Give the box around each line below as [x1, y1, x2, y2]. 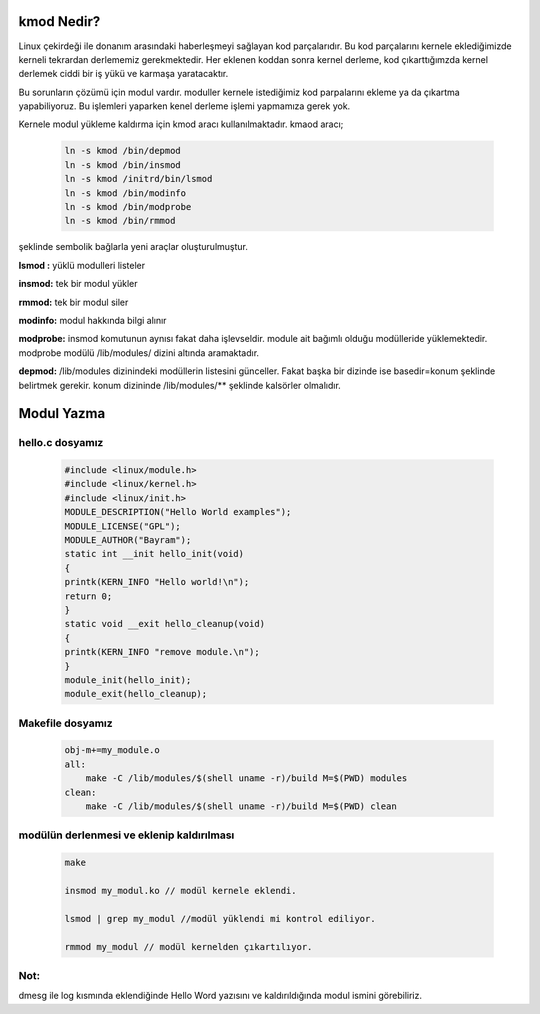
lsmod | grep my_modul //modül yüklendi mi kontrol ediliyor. [64, 913, 376, 924]
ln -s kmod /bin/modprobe [64, 201, 192, 213]
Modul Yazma [18, 405, 106, 422]
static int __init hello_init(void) [64, 548, 245, 560]
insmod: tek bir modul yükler [18, 278, 139, 290]
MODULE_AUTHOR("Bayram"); [64, 535, 192, 546]
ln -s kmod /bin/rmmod [64, 215, 176, 227]
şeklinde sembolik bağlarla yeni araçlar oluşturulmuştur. [18, 241, 249, 253]
